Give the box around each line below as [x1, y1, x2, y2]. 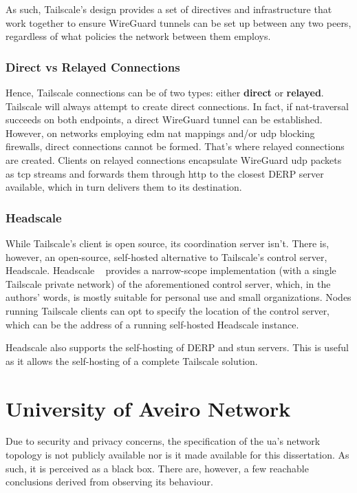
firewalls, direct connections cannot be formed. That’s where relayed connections [6, 139, 345, 154]
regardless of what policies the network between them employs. [6, 29, 271, 43]
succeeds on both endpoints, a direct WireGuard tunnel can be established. [6, 112, 323, 127]
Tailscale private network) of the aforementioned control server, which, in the [6, 276, 331, 291]
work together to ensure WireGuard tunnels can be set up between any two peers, [6, 15, 351, 30]
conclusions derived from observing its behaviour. [6, 474, 213, 489]
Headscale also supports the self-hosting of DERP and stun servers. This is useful [6, 340, 349, 355]
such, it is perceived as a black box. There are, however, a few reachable [6, 461, 309, 475]
